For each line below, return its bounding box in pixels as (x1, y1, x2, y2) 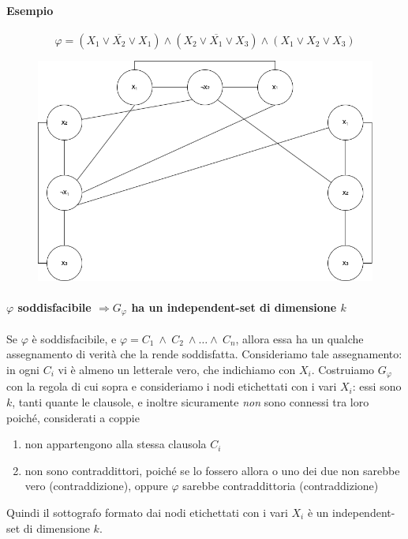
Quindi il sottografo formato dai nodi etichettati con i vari (6, 504, 288, 521)
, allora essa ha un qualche (235, 330, 364, 346)
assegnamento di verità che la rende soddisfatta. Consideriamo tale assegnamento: (6, 346, 402, 362)
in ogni (6, 361, 40, 377)
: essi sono (352, 378, 402, 395)
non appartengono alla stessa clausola (24, 436, 207, 452)
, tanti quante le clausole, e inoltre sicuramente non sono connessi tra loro (12, 394, 369, 410)
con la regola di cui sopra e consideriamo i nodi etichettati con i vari (6, 378, 337, 395)
